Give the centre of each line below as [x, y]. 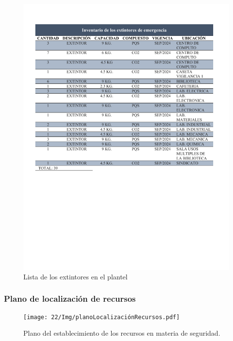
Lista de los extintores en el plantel [75, 277]
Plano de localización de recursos [70, 298]
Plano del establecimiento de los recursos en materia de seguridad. [122, 333]
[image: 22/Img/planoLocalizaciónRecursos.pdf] [102, 317]
